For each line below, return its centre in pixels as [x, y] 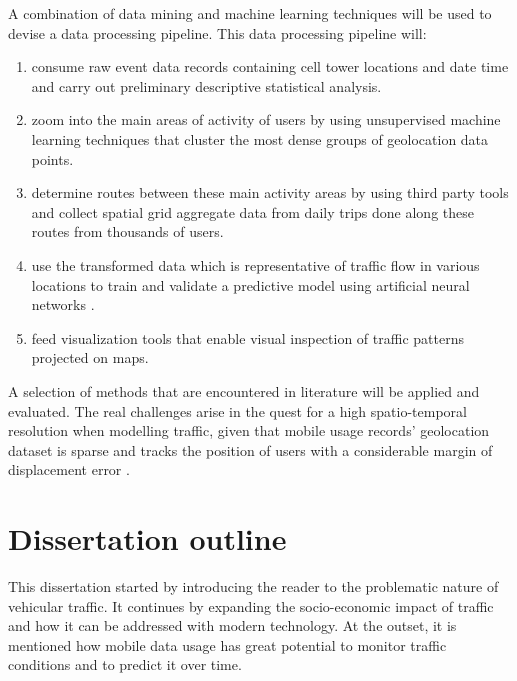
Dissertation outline [147, 538]
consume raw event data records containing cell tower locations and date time [270, 66]
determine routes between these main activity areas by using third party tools [270, 192]
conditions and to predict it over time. [125, 664]
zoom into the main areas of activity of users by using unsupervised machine [266, 119]
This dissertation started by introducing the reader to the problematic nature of [253, 586]
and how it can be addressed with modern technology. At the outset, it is [232, 625]
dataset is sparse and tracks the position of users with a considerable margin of [250, 449]
